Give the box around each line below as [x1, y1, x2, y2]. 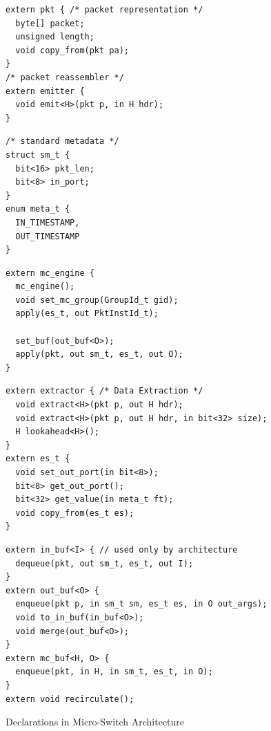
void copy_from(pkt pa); [15, 45, 129, 55]
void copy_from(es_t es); [15, 508, 134, 518]
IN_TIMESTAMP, [15, 217, 80, 228]
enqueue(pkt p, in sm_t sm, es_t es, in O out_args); [15, 599, 268, 609]
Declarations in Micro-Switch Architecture [6, 714, 185, 729]
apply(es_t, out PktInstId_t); [15, 308, 159, 319]
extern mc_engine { [6, 268, 94, 278]
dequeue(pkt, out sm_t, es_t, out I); [15, 558, 194, 568]
